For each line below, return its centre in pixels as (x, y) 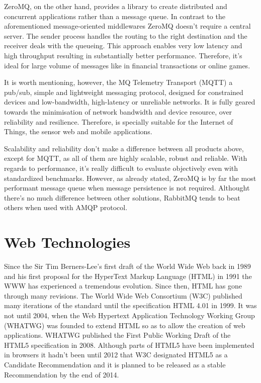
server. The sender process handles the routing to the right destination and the (126, 35)
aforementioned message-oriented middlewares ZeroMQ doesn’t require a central (127, 26)
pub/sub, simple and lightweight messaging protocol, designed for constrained (124, 92)
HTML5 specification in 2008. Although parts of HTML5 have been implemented (129, 345)
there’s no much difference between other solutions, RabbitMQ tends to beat (122, 197)
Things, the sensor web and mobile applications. (78, 131)
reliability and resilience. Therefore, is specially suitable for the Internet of (119, 121)
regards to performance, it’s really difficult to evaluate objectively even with (121, 168)
